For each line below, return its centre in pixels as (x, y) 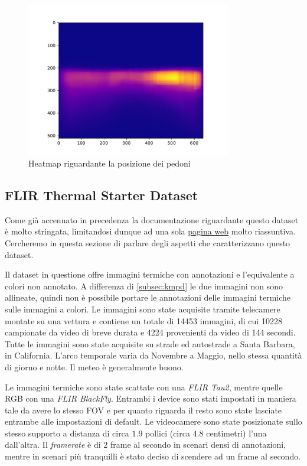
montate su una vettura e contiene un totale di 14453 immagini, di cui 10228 (143, 320)
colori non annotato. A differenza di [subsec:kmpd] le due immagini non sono (144, 286)
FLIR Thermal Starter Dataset (102, 195)
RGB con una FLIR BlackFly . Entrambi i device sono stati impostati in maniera (151, 398)
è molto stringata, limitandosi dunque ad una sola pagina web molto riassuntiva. (150, 231)
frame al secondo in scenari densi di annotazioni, (198, 444)
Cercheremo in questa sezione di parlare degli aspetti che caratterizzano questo (148, 242)
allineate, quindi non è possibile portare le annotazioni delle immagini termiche (148, 297)
